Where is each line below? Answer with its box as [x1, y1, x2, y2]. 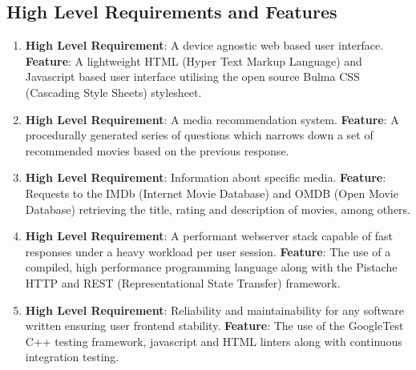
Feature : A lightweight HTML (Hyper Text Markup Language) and [25, 52, 362, 69]
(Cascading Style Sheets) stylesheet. [25, 83, 202, 100]
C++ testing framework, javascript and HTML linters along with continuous [25, 332, 402, 349]
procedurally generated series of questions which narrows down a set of [25, 127, 374, 143]
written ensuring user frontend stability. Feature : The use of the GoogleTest [25, 317, 404, 334]
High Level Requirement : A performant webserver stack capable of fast [25, 227, 393, 244]
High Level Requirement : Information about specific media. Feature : [25, 169, 386, 186]
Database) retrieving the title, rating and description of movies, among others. [25, 200, 411, 217]
